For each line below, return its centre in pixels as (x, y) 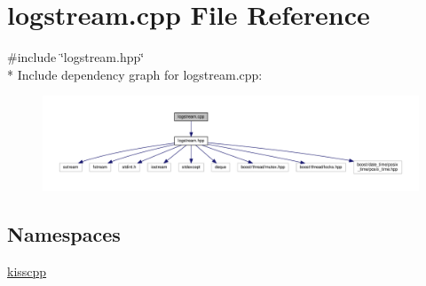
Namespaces (64, 233)
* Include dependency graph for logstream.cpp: (135, 74)
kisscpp (27, 271)
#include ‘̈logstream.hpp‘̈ (76, 57)
